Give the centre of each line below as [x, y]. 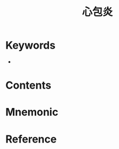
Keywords [31, 45]
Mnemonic [32, 112]
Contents [29, 85]
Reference [31, 139]
